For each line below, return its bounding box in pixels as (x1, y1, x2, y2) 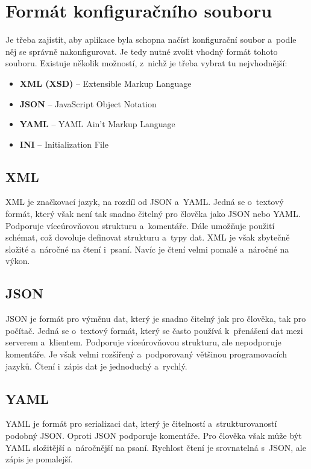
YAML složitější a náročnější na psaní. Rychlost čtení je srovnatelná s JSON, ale (5, 441, 306, 453)
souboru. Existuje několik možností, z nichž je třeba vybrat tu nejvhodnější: (5, 57, 287, 69)
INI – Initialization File (19, 137, 108, 150)
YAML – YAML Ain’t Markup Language (19, 118, 175, 130)
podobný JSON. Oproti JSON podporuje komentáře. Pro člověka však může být (5, 429, 302, 442)
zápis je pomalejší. (5, 453, 73, 465)
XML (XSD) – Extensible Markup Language (19, 77, 192, 89)
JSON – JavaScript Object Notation (19, 97, 157, 110)
